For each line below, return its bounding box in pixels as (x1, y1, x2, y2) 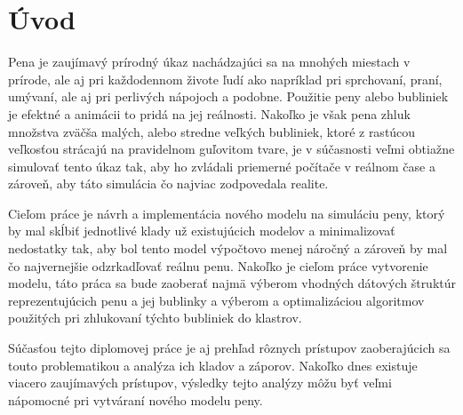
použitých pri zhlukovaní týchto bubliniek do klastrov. (8, 308, 302, 327)
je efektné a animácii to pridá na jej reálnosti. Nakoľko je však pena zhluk (8, 104, 411, 123)
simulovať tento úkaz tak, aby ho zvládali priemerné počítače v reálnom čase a (8, 156, 435, 175)
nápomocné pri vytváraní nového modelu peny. (8, 390, 263, 409)
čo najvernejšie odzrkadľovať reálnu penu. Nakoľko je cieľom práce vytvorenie (8, 256, 428, 275)
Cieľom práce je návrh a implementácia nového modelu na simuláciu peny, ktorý (8, 204, 445, 222)
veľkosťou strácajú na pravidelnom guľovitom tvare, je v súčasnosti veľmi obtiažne (8, 140, 455, 158)
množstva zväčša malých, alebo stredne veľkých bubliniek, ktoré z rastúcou (8, 122, 416, 140)
